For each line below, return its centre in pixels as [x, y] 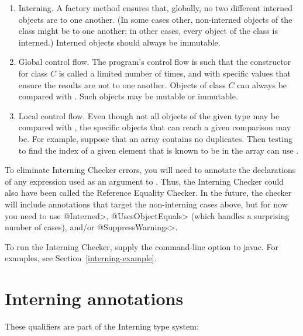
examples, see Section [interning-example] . [81, 258]
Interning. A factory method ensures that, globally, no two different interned [156, 8]
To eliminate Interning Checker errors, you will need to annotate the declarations [150, 170]
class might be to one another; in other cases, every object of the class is [148, 31]
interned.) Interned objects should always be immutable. [119, 42]
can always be [262, 84]
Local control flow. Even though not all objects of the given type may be [149, 115]
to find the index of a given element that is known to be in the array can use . [159, 150]
